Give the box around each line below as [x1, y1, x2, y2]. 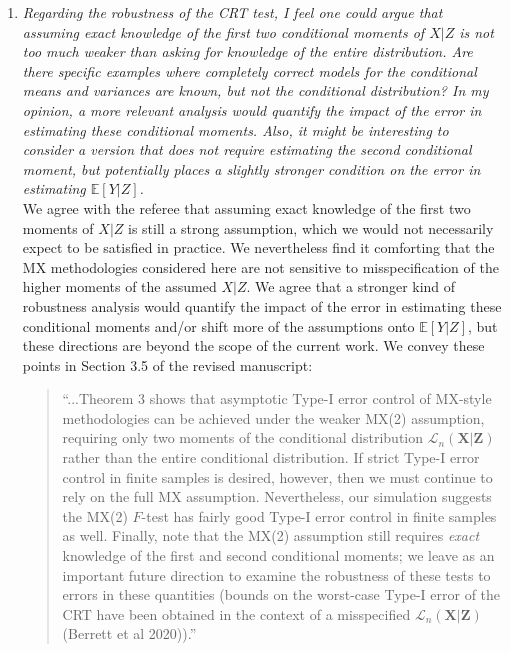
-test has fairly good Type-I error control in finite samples [141, 505, 497, 526]
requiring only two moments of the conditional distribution [62, 427, 424, 448]
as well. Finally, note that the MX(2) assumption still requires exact [62, 525, 480, 546]
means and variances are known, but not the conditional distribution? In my [22, 80, 489, 101]
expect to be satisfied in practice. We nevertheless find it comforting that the [22, 237, 495, 258]
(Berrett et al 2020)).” [62, 623, 197, 644]
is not [459, 21, 494, 42]
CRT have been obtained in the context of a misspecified [62, 603, 411, 624]
